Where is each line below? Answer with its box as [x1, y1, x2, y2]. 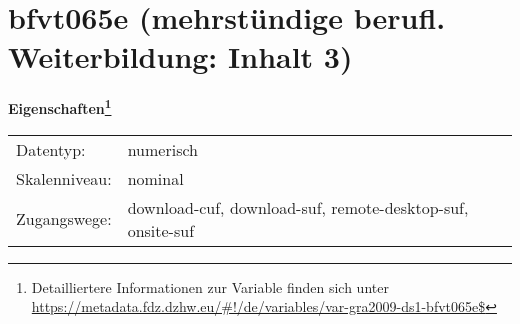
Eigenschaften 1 [8, 95, 112, 118]
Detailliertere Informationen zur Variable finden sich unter [31, 276, 389, 297]
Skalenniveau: [16, 166, 112, 190]
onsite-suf [127, 218, 195, 242]
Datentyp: [16, 137, 86, 161]
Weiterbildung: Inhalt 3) [8, 36, 353, 77]
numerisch [127, 137, 198, 161]
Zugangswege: [16, 207, 112, 231]
